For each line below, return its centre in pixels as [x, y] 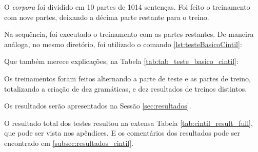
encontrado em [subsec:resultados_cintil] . [69, 143]
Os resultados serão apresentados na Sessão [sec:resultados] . [98, 106]
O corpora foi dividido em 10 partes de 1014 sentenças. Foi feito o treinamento [127, 7]
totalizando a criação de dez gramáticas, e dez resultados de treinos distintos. [126, 88]
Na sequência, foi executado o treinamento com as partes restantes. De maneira [129, 34]
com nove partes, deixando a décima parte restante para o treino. [107, 17]
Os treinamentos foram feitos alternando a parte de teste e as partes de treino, [127, 78]
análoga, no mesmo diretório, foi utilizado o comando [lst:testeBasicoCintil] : [123, 44]
